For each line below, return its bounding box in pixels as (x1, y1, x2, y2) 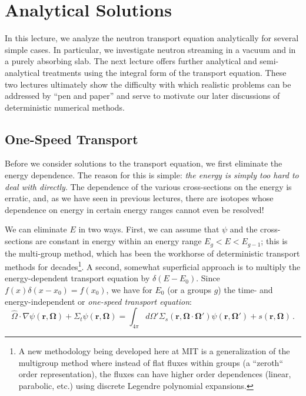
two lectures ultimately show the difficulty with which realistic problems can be (5, 78, 291, 90)
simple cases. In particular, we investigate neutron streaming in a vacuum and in (5, 43, 296, 55)
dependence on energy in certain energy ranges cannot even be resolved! (5, 203, 264, 215)
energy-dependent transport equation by (5, 272, 150, 284)
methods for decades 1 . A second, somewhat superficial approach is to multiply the (5, 259, 301, 272)
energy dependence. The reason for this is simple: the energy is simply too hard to (5, 169, 299, 181)
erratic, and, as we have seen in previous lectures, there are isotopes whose (5, 192, 274, 204)
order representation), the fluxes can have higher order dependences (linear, (18, 368, 291, 380)
